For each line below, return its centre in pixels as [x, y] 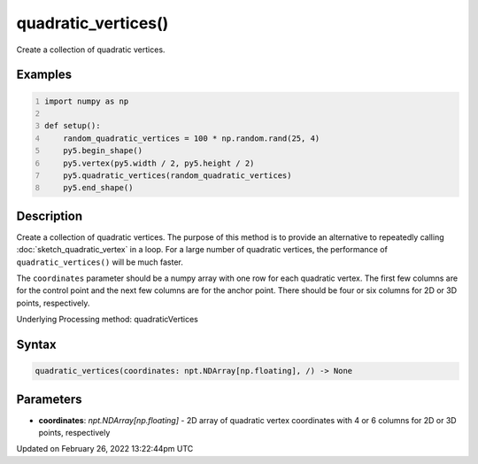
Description [50, 216]
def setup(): [73, 126]
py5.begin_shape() [103, 151]
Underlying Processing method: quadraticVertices [107, 320]
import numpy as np [87, 101]
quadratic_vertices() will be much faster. [100, 262]
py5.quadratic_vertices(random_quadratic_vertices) [177, 175]
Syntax [36, 344]
